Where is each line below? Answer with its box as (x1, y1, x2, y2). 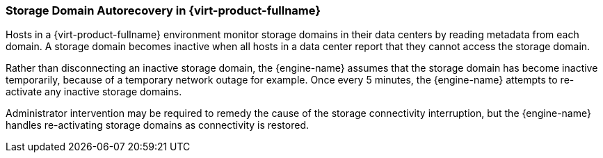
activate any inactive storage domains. (6, 86, 182, 98)
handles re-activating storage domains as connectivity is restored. (6, 119, 309, 132)
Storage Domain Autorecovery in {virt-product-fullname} (6, 3, 321, 17)
